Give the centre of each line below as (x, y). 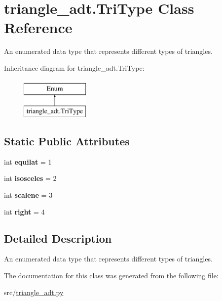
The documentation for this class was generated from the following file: (111, 276)
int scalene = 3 (28, 195)
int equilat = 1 (28, 161)
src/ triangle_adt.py (34, 292)
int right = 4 (24, 211)
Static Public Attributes (67, 141)
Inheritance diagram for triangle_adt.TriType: (74, 67)
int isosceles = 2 (30, 178)
